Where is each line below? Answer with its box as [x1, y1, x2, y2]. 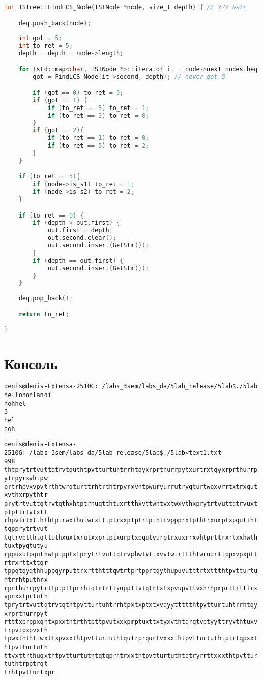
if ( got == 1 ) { [33, 96, 87, 104]
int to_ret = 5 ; [18, 42, 73, 50]
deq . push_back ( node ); [18, 19, 91, 27]
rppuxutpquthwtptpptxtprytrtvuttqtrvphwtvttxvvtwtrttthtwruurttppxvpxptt [4, 550, 258, 558]
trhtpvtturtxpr [4, 669, 55, 676]
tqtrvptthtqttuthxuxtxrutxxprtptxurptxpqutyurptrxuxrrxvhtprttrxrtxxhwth [4, 533, 258, 541]
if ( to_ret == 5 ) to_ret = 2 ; [47, 142, 149, 150]
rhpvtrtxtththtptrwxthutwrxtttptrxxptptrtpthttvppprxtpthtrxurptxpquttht [4, 517, 258, 524]
